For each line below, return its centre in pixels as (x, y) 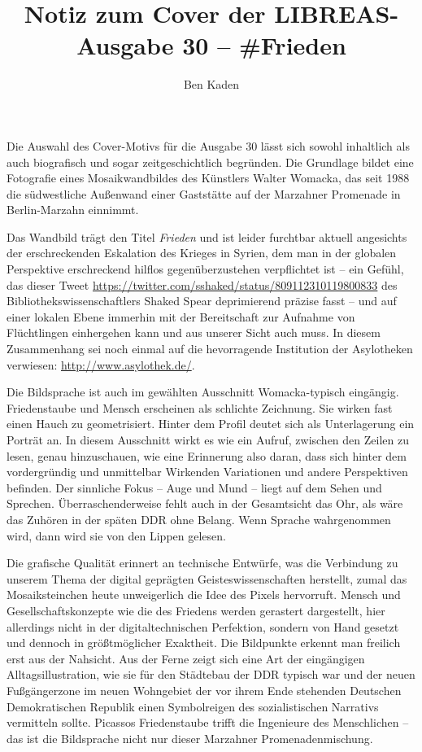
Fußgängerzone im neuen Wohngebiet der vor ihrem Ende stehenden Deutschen (204, 690)
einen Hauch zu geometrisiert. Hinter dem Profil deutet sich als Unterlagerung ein (211, 424)
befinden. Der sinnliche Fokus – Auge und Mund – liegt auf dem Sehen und (194, 487)
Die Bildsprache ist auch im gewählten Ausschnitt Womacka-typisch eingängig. (203, 392)
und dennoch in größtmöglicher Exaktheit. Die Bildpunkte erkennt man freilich (204, 643)
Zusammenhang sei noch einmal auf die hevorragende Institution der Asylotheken (210, 349)
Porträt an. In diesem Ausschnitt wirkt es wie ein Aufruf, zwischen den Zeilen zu (208, 439)
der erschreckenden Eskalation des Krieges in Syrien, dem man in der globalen (202, 253)
